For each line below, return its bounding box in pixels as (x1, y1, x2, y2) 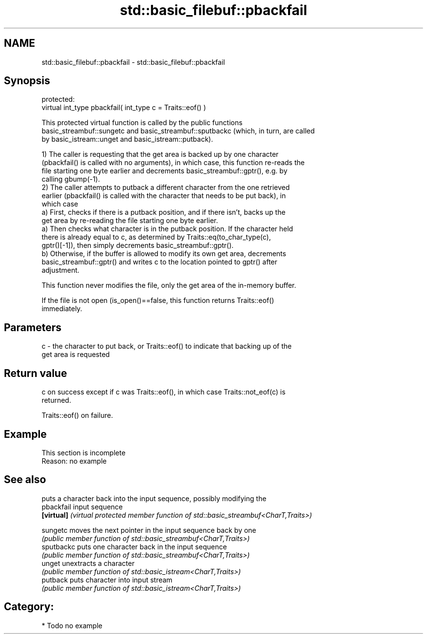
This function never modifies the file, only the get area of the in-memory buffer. (41, 281, 296, 290)
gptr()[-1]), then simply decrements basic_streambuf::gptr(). (41, 241, 234, 250)
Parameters (4, 321, 61, 334)
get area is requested (41, 350, 110, 359)
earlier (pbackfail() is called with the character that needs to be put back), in (41, 191, 286, 200)
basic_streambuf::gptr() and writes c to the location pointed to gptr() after (41, 258, 277, 266)
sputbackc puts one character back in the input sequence (41, 542, 227, 551)
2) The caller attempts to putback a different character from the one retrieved (41, 183, 290, 192)
